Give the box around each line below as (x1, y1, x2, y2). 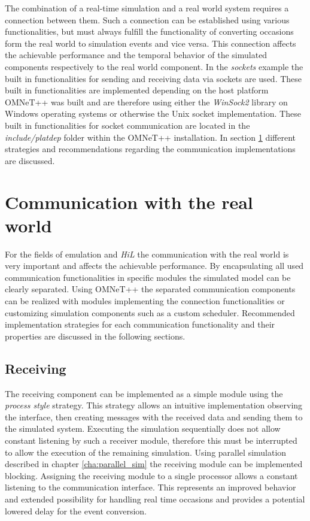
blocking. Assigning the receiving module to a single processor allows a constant (5, 469, 298, 481)
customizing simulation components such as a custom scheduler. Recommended (5, 306, 295, 319)
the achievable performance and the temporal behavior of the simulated (5, 49, 268, 61)
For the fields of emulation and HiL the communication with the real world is (5, 247, 289, 260)
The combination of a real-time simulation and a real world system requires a (5, 2, 289, 14)
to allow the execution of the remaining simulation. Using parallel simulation (5, 446, 287, 458)
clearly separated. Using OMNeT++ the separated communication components (5, 283, 296, 295)
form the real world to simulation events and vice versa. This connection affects (5, 37, 296, 49)
